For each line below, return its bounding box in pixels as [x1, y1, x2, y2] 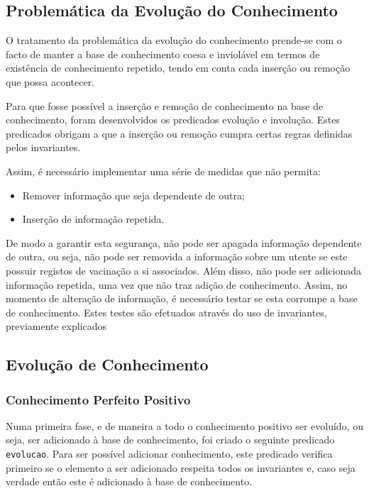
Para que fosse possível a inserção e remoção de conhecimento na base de [6, 98, 324, 113]
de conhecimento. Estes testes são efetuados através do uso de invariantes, [6, 304, 327, 319]
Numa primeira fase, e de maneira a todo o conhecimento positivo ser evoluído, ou [6, 418, 363, 433]
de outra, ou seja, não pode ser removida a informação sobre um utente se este [6, 249, 348, 264]
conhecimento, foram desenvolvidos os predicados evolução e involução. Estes [6, 112, 340, 127]
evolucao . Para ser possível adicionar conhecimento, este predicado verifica [6, 446, 333, 461]
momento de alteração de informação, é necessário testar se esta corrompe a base [6, 291, 358, 306]
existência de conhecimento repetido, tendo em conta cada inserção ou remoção [6, 60, 351, 75]
